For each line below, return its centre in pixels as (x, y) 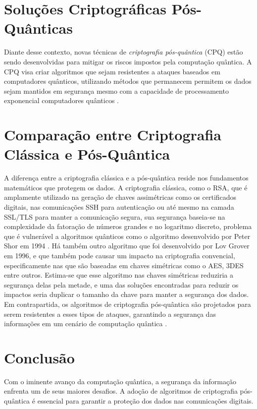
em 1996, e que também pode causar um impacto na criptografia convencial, (120, 255)
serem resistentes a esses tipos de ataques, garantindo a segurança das (110, 314)
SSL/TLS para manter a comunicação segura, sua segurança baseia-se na (115, 216)
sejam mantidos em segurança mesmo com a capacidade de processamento (116, 90)
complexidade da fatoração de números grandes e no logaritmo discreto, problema (128, 226)
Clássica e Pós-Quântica (87, 154)
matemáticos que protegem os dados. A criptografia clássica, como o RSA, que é (126, 187)
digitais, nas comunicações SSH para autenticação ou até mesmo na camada (119, 206)
